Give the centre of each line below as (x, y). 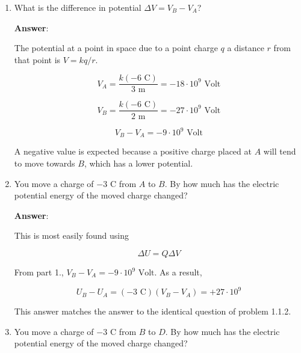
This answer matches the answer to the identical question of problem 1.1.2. (153, 311)
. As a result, (178, 272)
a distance (246, 48)
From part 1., (39, 272)
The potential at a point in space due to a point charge (116, 48)
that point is (37, 59)
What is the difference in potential (78, 7)
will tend (280, 151)
